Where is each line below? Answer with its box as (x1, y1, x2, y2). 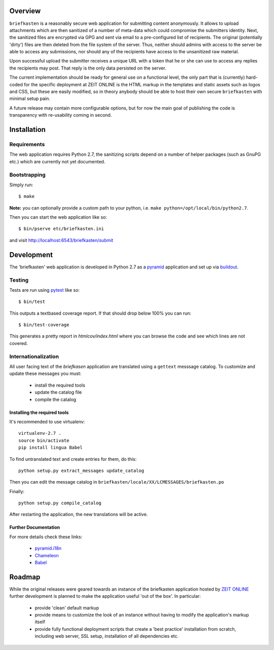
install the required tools (35, 382, 86, 388)
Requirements (9, 141, 45, 148)
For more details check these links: (9, 533, 83, 540)
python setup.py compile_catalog (18, 500, 101, 506)
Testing (9, 277, 29, 284)
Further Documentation (9, 524, 60, 530)
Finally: (9, 488, 25, 494)
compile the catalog (35, 396, 76, 402)
